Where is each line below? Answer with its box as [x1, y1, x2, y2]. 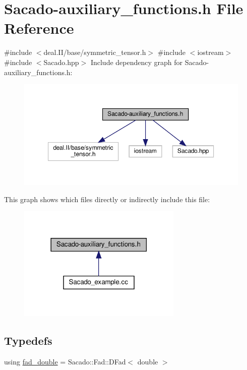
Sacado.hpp [43, 56, 79, 67]
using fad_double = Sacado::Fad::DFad [4, 356, 126, 366]
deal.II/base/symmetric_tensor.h [43, 47, 146, 57]
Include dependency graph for [90, 56, 183, 67]
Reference [4, 18, 74, 38]
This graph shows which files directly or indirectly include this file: [4, 194, 210, 204]
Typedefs [4, 332, 52, 348]
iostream [197, 47, 224, 57]
